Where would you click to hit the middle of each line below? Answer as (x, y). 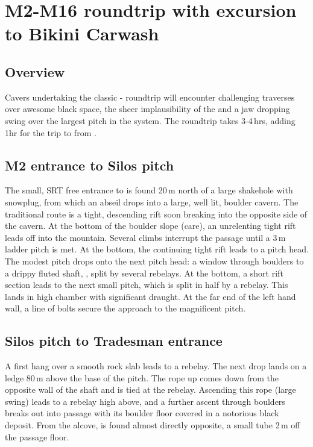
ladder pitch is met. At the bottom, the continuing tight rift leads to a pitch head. (157, 249)
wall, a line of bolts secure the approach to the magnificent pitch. (125, 308)
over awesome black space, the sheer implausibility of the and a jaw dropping (147, 109)
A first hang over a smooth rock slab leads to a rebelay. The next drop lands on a (156, 366)
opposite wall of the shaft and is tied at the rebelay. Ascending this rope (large (150, 389)
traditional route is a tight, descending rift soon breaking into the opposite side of (156, 214)
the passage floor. (37, 436)
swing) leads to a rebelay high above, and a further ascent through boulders (145, 401)
